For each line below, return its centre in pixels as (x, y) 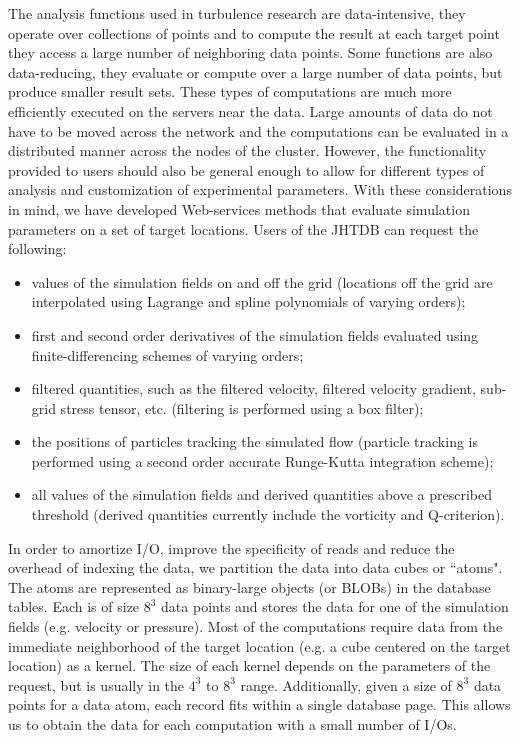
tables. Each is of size (74, 606)
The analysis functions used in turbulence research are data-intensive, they (237, 13)
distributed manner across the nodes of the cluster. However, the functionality (247, 150)
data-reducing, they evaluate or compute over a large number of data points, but (255, 71)
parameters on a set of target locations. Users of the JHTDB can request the (243, 228)
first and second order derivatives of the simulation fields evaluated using (255, 334)
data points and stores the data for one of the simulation (335, 606)
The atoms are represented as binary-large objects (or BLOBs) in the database (249, 586)
